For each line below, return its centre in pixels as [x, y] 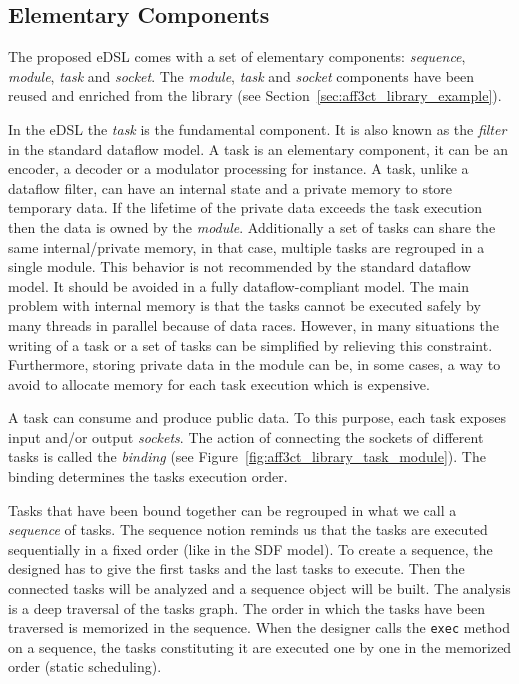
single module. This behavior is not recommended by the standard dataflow [239, 266]
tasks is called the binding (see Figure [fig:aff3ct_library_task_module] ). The [247, 456]
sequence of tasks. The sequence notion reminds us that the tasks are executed [248, 529]
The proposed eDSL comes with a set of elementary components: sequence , [237, 56]
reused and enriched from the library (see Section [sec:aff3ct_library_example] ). [255, 95]
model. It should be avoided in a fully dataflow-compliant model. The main [238, 285]
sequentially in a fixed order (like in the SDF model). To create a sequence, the [250, 548]
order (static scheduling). [85, 666]
